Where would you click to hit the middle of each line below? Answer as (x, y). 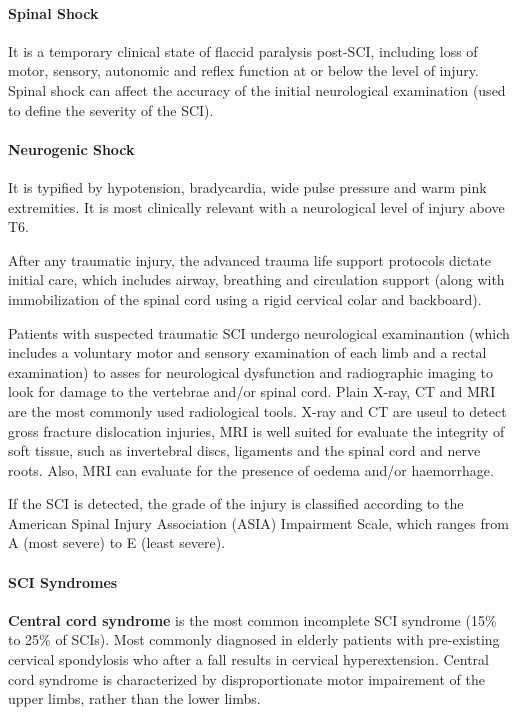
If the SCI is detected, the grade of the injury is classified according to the (236, 503)
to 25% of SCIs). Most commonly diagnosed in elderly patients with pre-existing (254, 639)
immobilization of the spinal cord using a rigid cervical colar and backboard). (245, 298)
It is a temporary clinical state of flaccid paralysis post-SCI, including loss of (243, 50)
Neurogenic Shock (71, 148)
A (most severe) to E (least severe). (117, 542)
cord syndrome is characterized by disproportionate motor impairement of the (246, 678)
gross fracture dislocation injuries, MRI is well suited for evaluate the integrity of (256, 430)
